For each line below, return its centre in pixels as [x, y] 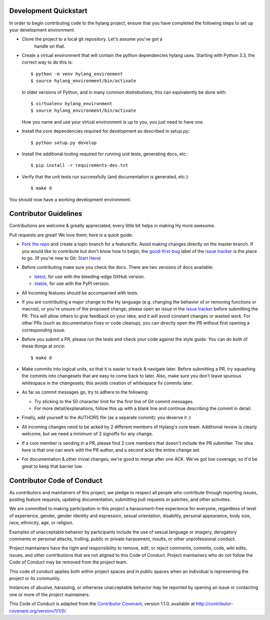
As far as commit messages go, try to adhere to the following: [85, 392]
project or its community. [35, 578]
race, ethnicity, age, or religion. [41, 523]
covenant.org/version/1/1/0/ [37, 610]
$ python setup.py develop [64, 142]
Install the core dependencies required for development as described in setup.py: [106, 131]
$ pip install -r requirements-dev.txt [79, 166]
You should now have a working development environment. [70, 199]
